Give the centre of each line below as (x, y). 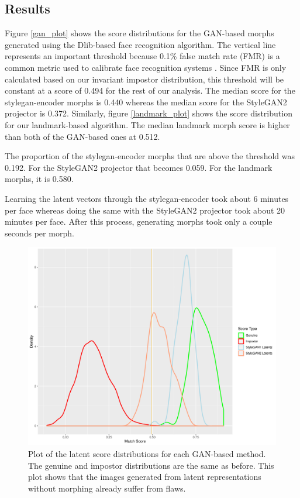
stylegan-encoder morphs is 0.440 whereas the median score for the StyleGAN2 (146, 102)
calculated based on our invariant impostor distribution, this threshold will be (144, 79)
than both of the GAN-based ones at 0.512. (82, 136)
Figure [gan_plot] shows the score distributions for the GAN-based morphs (139, 33)
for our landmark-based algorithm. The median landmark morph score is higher (147, 124)
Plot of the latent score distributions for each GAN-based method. (147, 454)
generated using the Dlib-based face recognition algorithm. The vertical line (140, 44)
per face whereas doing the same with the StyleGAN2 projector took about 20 (145, 210)
